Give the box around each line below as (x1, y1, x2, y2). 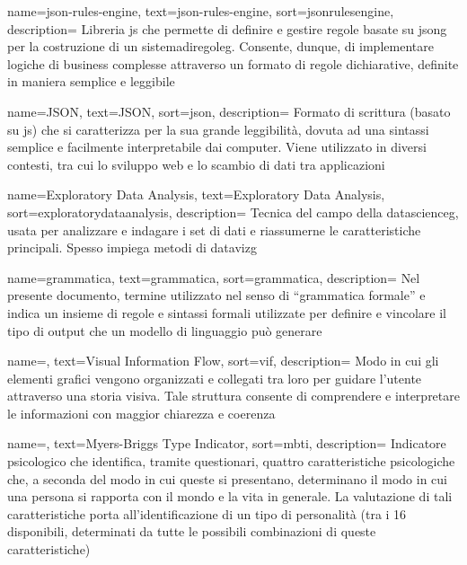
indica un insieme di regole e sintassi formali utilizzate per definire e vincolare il (7, 303, 446, 322)
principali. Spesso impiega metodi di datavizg (7, 238, 257, 257)
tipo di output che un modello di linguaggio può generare (7, 321, 322, 340)
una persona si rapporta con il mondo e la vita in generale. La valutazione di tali (7, 487, 453, 506)
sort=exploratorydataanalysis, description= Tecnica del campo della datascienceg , (7, 202, 459, 221)
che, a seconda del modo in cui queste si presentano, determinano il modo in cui (7, 469, 447, 488)
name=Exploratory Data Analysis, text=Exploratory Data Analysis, (7, 185, 385, 204)
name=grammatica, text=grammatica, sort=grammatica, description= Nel (7, 268, 420, 287)
